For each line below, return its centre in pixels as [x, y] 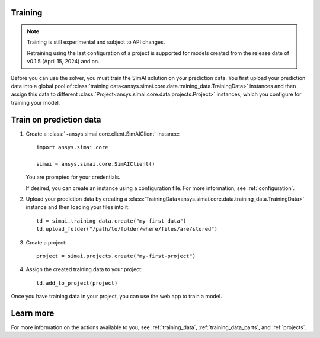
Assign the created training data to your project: [84, 269]
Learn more [33, 313]
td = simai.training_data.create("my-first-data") [111, 221]
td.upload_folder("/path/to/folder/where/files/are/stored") [127, 229]
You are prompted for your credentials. [73, 177]
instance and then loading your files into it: [78, 207]
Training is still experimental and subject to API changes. [96, 42]
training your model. [36, 102]
